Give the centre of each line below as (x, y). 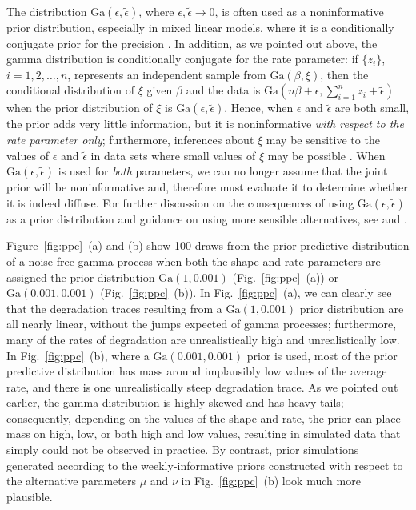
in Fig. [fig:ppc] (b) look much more (271, 481)
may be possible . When (326, 155)
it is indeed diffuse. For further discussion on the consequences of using (180, 202)
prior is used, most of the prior (322, 355)
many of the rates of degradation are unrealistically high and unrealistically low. (203, 339)
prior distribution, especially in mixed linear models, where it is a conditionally (200, 27)
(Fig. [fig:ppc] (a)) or (285, 277)
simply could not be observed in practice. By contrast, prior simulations (183, 450)
